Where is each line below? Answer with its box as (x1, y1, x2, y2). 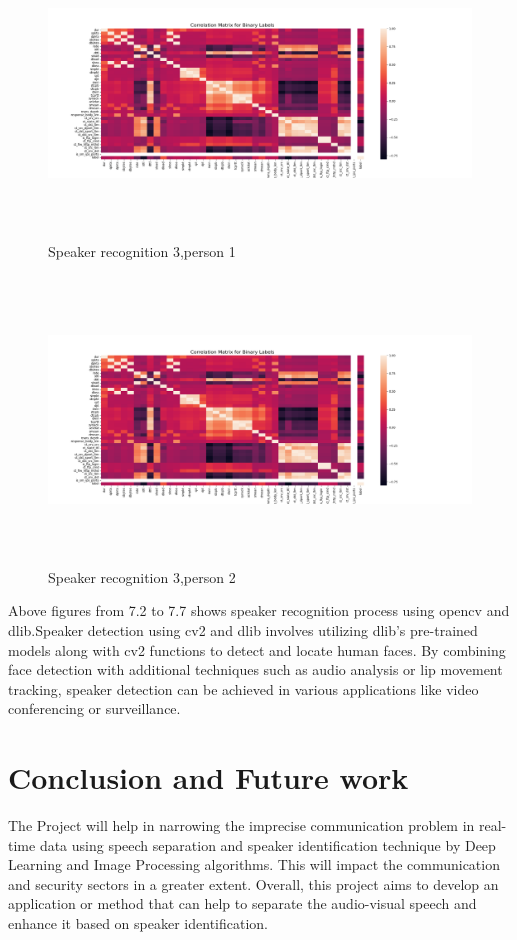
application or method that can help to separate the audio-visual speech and (8, 893, 477, 914)
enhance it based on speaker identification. (8, 913, 268, 934)
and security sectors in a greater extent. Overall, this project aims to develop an (8, 873, 499, 894)
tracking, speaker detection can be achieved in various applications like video (8, 678, 479, 699)
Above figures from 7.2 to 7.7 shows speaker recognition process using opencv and (8, 600, 510, 621)
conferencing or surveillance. (8, 698, 181, 719)
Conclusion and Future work (8, 757, 409, 798)
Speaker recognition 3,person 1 (48, 240, 236, 261)
